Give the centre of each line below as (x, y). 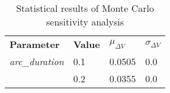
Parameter (35, 44)
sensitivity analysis (85, 22)
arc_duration (37, 61)
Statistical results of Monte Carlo (85, 8)
